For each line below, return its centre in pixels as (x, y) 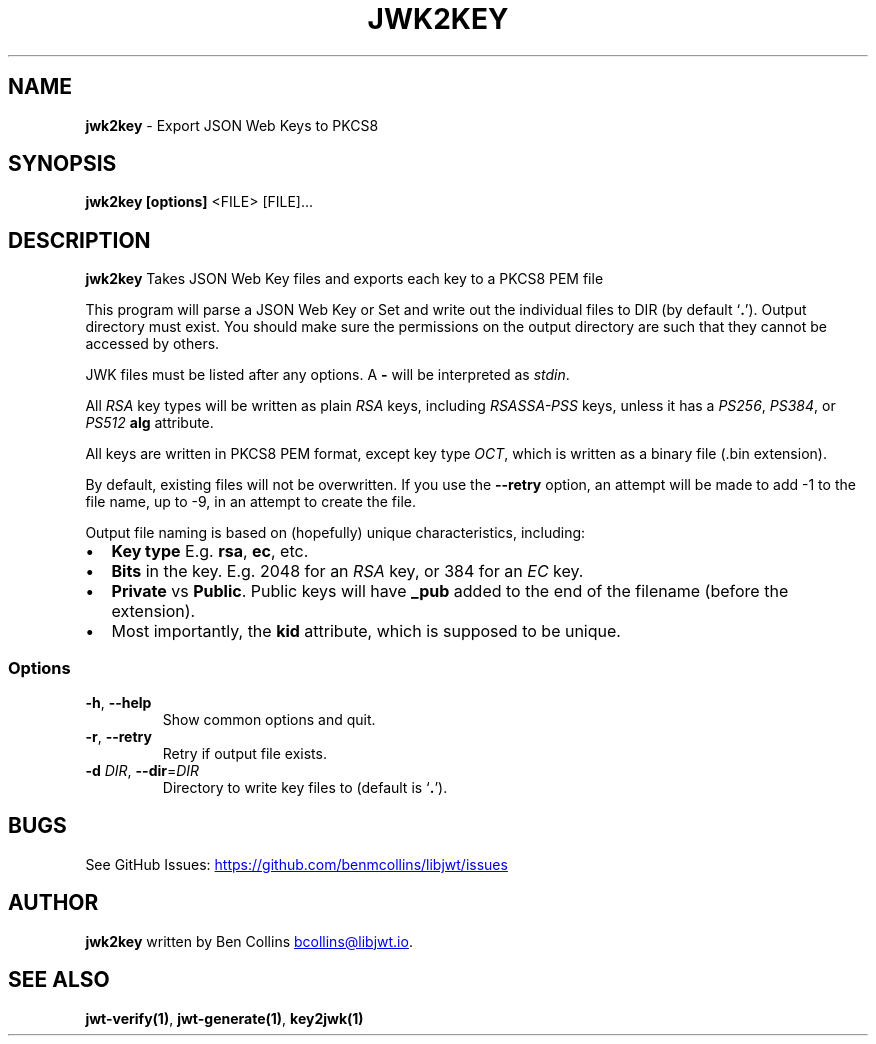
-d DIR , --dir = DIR (142, 771)
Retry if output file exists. (244, 754)
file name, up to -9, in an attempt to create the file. (250, 502)
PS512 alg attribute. (149, 423)
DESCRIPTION (79, 240)
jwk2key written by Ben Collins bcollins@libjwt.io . (249, 941)
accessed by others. (152, 344)
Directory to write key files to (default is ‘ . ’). (305, 788)
